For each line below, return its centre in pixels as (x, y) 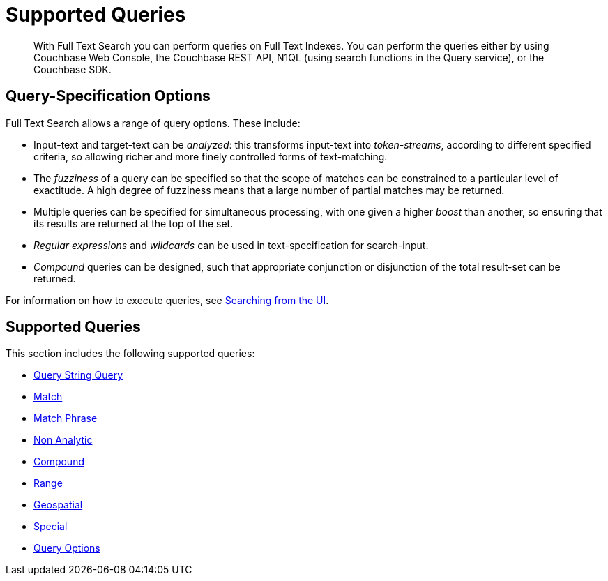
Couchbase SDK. (73, 69)
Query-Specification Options (108, 96)
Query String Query (78, 375)
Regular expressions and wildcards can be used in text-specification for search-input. (231, 245)
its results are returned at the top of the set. (134, 223)
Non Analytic (63, 440)
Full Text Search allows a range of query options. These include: (153, 123)
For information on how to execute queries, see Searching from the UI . (167, 300)
